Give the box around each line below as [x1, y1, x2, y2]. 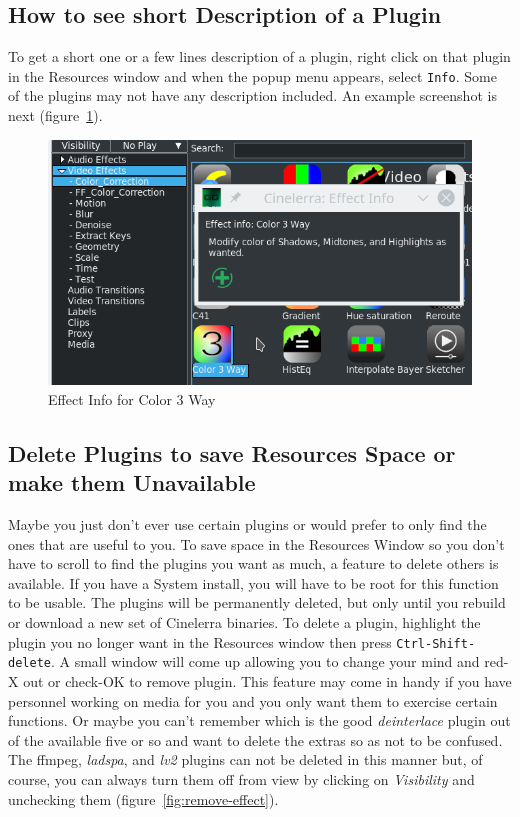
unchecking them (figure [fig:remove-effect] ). [8, 788, 279, 809]
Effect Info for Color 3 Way [48, 388, 216, 409]
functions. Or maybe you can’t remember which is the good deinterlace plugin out [8, 710, 511, 731]
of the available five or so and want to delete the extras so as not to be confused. [8, 729, 503, 750]
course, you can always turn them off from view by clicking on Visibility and [8, 768, 475, 789]
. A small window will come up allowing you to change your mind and [50, 651, 480, 672]
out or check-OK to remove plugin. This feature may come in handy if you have [23, 670, 512, 691]
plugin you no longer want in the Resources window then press [8, 631, 392, 652]
